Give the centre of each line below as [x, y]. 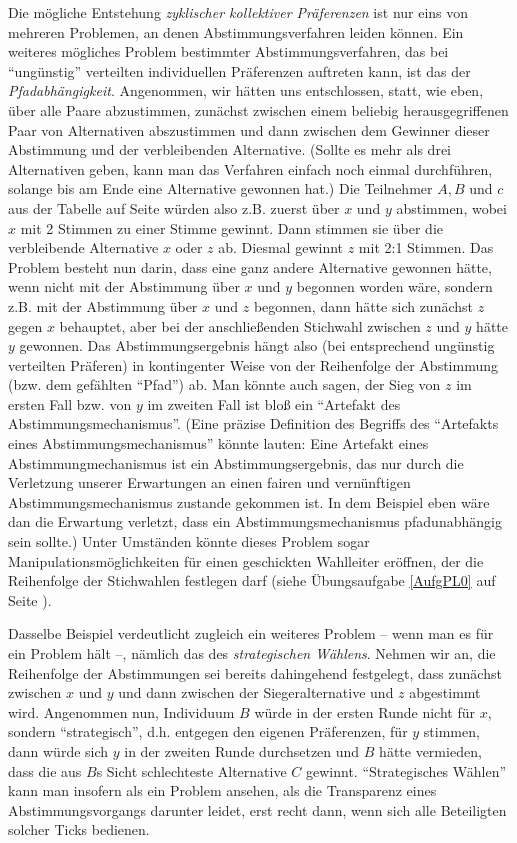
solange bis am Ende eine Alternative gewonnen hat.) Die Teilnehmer [220, 188]
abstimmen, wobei [451, 207]
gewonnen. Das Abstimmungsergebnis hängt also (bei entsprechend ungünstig [257, 345]
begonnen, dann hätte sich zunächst [363, 305]
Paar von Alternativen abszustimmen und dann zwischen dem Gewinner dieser [249, 129]
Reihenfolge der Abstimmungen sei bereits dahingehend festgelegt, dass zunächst [255, 672]
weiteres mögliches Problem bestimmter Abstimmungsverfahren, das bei [228, 51]
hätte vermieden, [430, 750]
